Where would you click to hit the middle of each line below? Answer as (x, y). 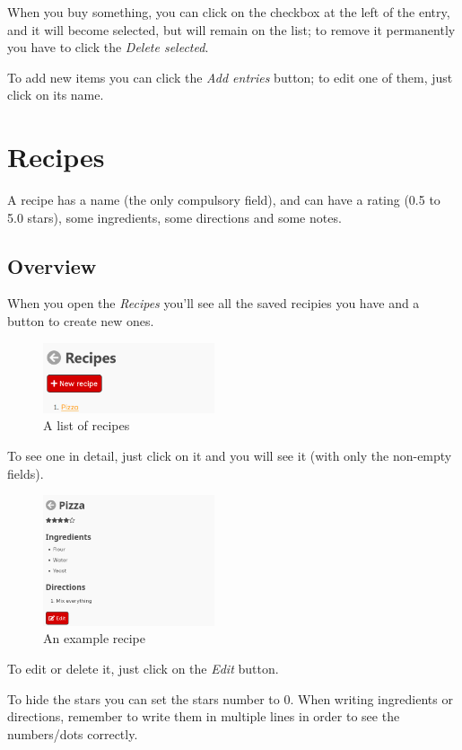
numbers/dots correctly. (73, 733)
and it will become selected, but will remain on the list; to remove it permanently (231, 29)
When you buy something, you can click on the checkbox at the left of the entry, (229, 12)
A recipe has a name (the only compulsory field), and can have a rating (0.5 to (224, 200)
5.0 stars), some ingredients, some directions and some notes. (174, 217)
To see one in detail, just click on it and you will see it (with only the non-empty (230, 455)
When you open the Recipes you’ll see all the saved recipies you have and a (214, 303)
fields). (26, 473)
